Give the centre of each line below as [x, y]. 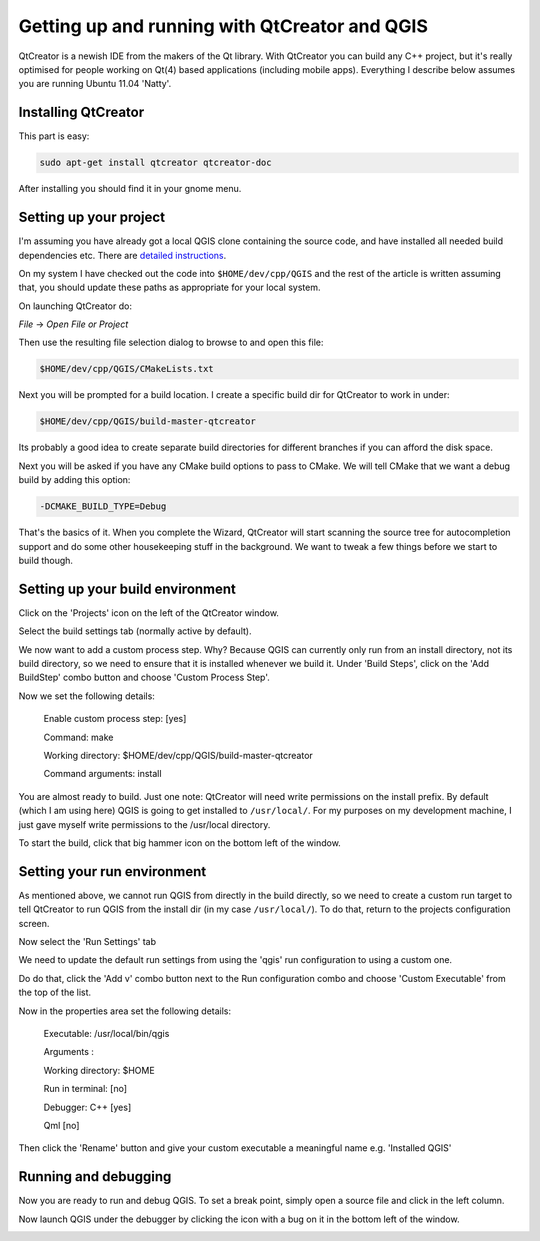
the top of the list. [55, 992]
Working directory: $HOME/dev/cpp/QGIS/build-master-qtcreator [178, 755]
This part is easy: [54, 136]
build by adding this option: [74, 480]
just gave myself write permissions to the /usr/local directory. [144, 824]
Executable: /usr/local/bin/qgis [106, 1033]
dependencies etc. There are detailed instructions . [122, 255]
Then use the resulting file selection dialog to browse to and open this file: [171, 342]
